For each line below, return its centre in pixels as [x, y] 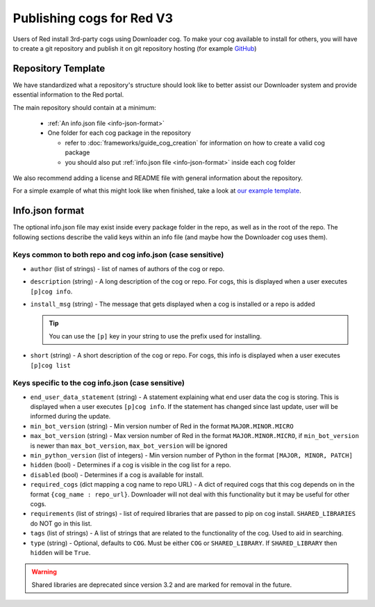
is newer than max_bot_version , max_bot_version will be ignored [129, 446]
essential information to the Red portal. [68, 95]
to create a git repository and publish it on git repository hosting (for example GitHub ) [135, 48]
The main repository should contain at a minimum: [84, 107]
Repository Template [59, 68]
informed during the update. [70, 416]
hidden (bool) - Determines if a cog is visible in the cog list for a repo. [131, 465]
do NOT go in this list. [61, 523]
